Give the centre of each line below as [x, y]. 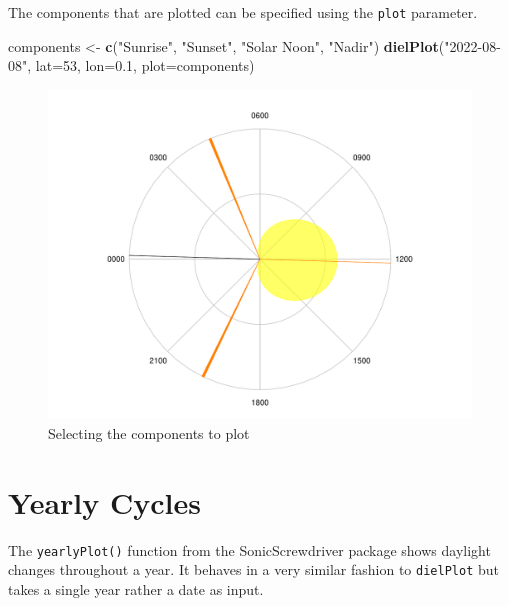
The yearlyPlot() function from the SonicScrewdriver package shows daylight [249, 549]
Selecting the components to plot [149, 433]
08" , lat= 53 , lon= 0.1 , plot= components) [131, 65]
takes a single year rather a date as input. [136, 589]
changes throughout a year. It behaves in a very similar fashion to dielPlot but [253, 569]
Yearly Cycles [104, 501]
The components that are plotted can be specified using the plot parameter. [243, 12]
